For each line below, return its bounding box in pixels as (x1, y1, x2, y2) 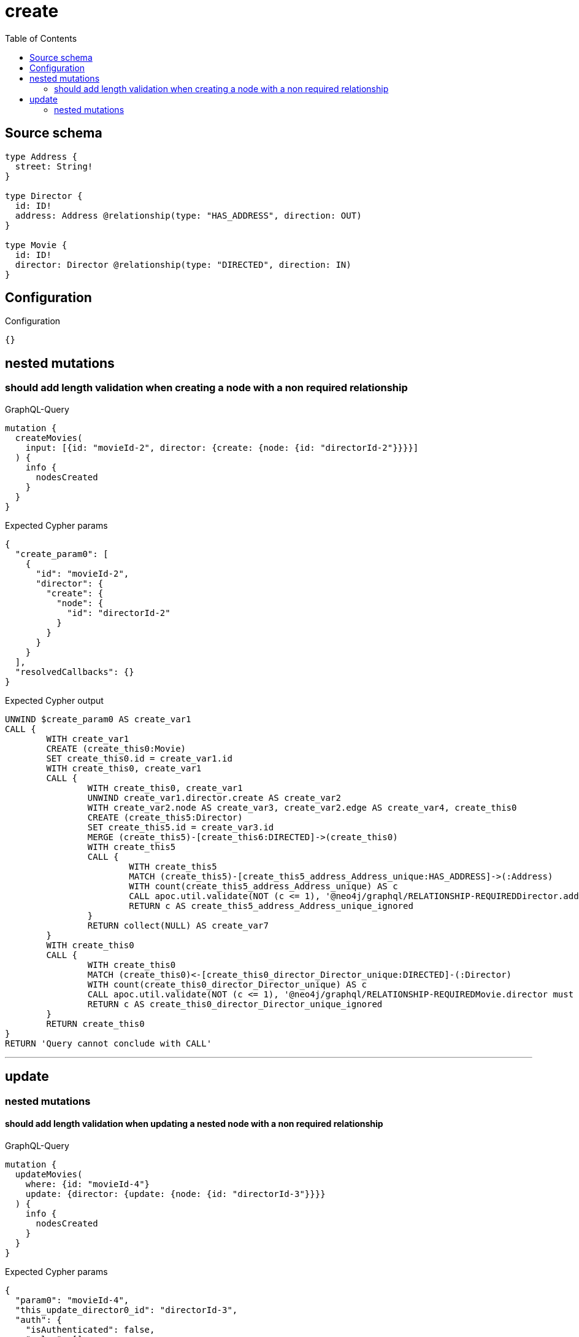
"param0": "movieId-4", (15, 1295, 129, 1305)
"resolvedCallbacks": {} (15, 666, 134, 677)
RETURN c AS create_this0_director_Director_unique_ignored (87, 999, 383, 1009)
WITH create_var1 (46, 733, 129, 744)
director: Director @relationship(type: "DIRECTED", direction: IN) (15, 259, 351, 270)
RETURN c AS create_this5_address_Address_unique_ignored (129, 900, 413, 911)
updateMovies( (15, 1169, 83, 1179)
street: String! (15, 161, 93, 171)
